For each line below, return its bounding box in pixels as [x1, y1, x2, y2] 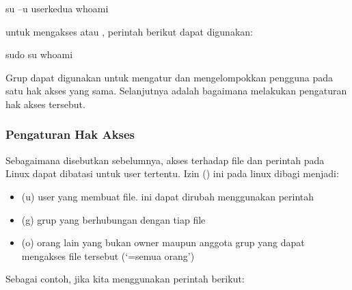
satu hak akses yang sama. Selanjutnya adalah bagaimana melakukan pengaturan [5, 83, 347, 98]
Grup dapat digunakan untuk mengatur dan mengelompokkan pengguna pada [5, 70, 334, 84]
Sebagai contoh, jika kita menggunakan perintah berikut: [5, 272, 245, 286]
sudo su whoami [5, 47, 73, 62]
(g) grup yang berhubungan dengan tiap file [21, 212, 206, 226]
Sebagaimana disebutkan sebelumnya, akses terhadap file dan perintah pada [5, 153, 325, 167]
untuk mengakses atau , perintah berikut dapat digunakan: [5, 24, 253, 38]
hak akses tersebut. [5, 96, 85, 111]
